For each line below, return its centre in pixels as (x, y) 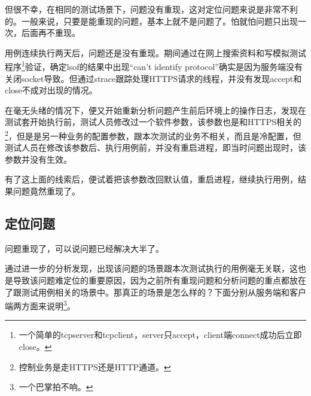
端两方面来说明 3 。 (40, 305)
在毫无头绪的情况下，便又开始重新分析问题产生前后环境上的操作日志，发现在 (155, 110)
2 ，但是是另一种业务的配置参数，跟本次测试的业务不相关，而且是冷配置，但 (153, 135)
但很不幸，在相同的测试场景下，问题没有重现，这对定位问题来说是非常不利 (151, 9)
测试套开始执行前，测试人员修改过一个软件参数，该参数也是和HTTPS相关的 (153, 122)
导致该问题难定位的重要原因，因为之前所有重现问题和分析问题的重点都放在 (159, 280)
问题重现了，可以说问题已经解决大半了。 (84, 248)
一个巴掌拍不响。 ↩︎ (56, 387)
